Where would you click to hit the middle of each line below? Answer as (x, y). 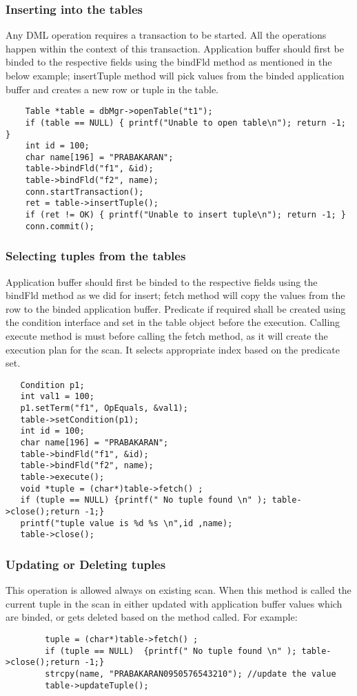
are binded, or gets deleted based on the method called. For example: (152, 617)
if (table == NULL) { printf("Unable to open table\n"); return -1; (185, 123)
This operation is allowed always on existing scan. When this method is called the (178, 590)
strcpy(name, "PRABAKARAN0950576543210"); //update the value (191, 674)
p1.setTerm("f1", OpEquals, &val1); (104, 408)
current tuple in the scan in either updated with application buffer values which (174, 603)
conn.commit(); (60, 226)
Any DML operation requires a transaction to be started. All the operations (166, 35)
